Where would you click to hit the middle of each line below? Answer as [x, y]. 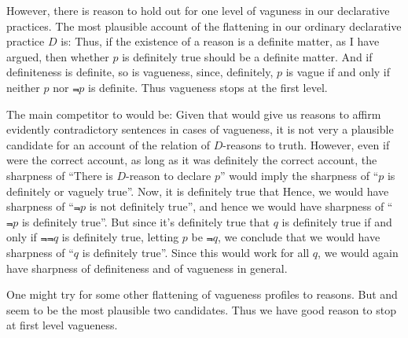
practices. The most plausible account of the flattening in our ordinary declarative [204, 26]
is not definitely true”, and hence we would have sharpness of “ [241, 206]
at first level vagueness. [62, 325]
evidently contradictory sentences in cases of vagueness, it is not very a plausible [200, 129]
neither [23, 87]
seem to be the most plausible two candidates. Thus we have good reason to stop [201, 309]
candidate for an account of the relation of [108, 144]
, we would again [358, 252]
